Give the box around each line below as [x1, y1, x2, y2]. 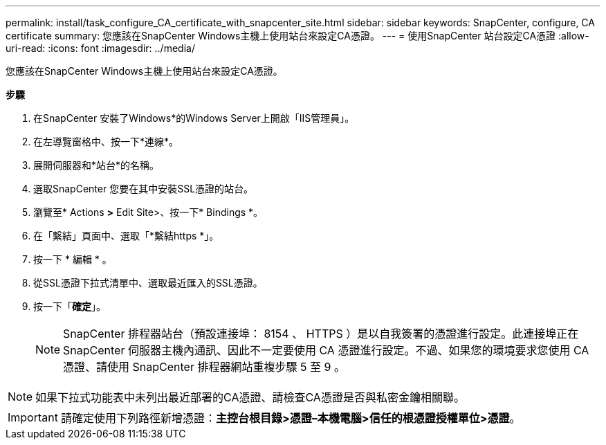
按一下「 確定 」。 [33, 300, 106, 312]
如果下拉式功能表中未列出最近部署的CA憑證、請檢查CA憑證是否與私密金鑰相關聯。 [35, 390, 465, 404]
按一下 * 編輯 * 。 [33, 253, 112, 265]
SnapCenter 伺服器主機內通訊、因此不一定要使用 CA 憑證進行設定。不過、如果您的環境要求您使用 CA [63, 343, 589, 357]
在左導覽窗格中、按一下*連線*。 [33, 136, 179, 147]
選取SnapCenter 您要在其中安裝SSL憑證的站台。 [33, 183, 254, 194]
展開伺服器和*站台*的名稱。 [33, 159, 160, 171]
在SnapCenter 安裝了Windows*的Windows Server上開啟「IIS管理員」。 [33, 112, 355, 124]
